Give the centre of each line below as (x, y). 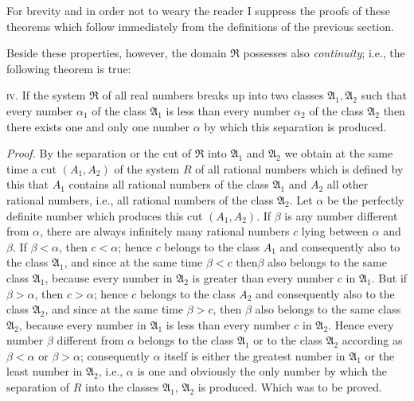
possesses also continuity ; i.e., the (324, 53)
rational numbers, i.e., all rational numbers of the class (140, 199)
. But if (389, 277)
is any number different (341, 215)
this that (27, 184)
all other (348, 184)
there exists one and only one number (98, 126)
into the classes (122, 387)
